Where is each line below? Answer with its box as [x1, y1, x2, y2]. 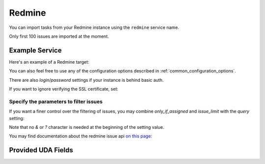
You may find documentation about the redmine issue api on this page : [9, 133, 152, 139]
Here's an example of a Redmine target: [9, 59, 89, 65]
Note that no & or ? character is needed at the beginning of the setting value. [9, 124, 164, 130]
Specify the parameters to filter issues [9, 98, 103, 105]
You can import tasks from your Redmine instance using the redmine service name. [9, 24, 179, 30]
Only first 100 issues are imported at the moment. [9, 33, 109, 39]
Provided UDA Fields [9, 146, 73, 154]
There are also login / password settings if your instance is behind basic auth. [9, 77, 164, 83]
